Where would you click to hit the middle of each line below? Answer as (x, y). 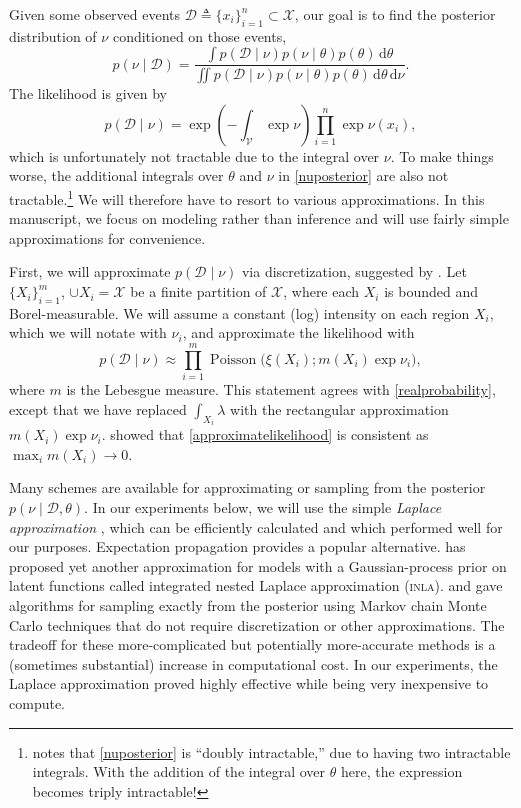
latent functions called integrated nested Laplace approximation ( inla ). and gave (256, 585)
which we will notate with (88, 332)
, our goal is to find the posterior (395, 14)
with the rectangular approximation (339, 408)
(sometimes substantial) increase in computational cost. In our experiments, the (253, 663)
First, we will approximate (90, 271)
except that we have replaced (98, 408)
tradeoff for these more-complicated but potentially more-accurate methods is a (252, 644)
